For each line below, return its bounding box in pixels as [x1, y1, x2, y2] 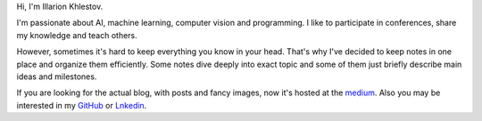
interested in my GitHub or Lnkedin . [16, 100, 147, 110]
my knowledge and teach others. [16, 29, 137, 40]
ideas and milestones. [16, 71, 97, 82]
